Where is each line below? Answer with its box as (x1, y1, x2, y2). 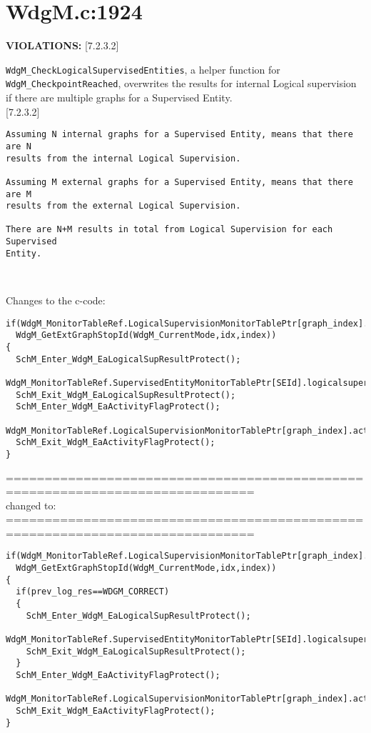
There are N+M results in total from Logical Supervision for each (6, 224, 333, 235)
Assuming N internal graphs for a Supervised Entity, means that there (6, 129, 353, 140)
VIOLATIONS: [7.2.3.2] (6, 38, 119, 53)
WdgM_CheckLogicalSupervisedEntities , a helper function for (6, 61, 280, 76)
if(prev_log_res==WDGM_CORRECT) (16, 587, 170, 597)
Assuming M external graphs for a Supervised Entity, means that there (6, 176, 353, 187)
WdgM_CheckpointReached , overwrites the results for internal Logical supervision (6, 76, 357, 91)
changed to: (6, 497, 56, 512)
